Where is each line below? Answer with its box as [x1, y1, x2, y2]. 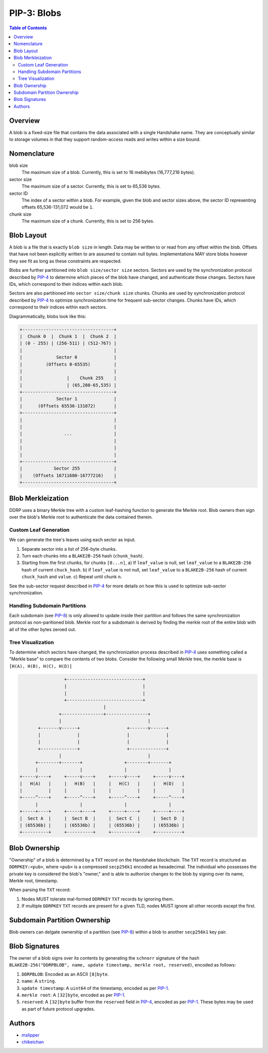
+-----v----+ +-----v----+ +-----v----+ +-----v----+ [19, 774, 185, 780]
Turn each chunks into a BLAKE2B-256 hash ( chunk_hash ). [21, 553, 144, 559]
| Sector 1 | [19, 396, 117, 402]
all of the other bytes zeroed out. [9, 626, 76, 632]
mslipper [21, 1032, 40, 1038]
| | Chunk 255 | [19, 375, 117, 381]
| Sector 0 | [19, 354, 117, 360]
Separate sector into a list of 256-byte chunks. [21, 546, 117, 552]
